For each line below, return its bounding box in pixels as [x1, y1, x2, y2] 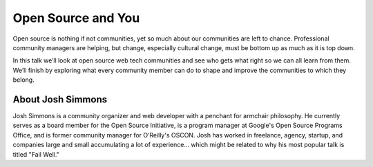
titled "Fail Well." [12, 150, 60, 158]
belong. [12, 76, 35, 84]
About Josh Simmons [12, 93, 107, 105]
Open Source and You [12, 10, 140, 25]
